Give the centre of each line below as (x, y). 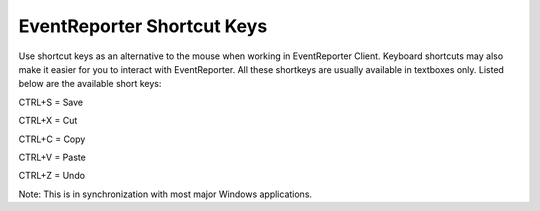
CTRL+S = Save (51, 102)
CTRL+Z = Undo (51, 176)
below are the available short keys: (90, 84)
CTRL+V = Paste (52, 157)
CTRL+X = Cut (48, 121)
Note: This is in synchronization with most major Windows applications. (165, 194)
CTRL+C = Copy (52, 139)
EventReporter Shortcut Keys (143, 26)
